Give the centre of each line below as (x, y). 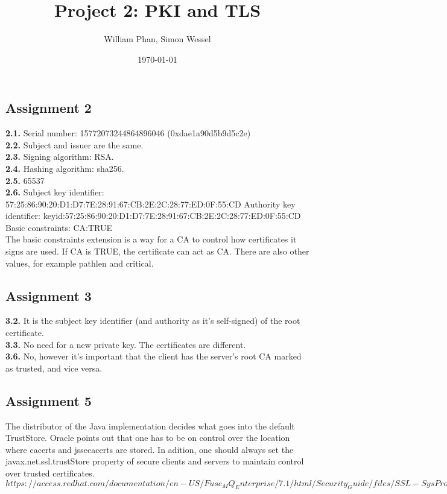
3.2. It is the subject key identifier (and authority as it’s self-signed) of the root (153, 321)
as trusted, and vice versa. (54, 368)
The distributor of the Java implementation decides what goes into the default (151, 426)
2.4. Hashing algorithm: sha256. (65, 168)
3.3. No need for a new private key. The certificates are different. (126, 344)
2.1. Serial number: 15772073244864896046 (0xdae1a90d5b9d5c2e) (128, 133)
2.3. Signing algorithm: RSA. (60, 157)
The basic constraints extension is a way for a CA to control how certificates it (151, 239)
